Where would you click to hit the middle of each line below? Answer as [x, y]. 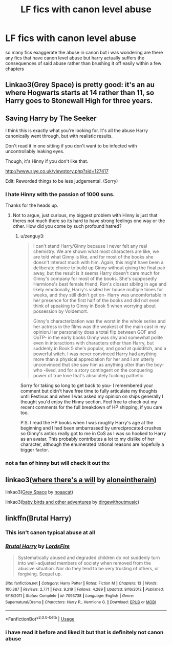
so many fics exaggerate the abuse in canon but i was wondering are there [84, 52]
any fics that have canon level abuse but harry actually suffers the [75, 58]
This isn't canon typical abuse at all [50, 532]
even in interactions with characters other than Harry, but [93, 343]
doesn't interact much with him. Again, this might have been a [98, 263]
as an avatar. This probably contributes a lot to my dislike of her [87, 439]
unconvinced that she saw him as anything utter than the [93, 365]
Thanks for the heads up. [32, 205]
